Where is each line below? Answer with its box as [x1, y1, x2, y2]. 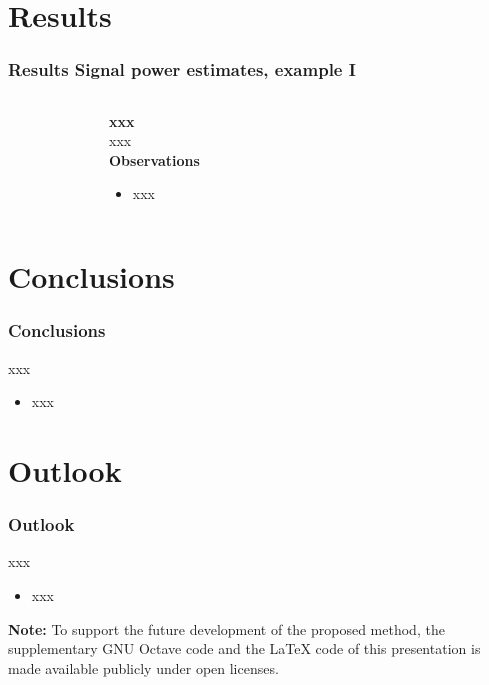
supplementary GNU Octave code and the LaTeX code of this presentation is [8, 638, 481, 659]
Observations [109, 149, 200, 170]
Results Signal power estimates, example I [8, 57, 356, 82]
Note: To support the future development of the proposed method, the [8, 618, 445, 639]
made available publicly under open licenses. [8, 657, 279, 678]
